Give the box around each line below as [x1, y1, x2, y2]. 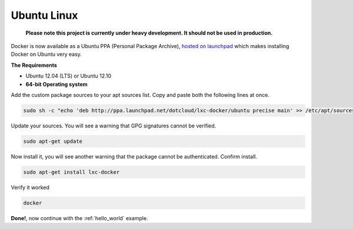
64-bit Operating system [25, 80, 88, 87]
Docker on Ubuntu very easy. [11, 50, 82, 58]
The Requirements [11, 62, 57, 69]
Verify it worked [11, 184, 49, 191]
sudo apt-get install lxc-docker [23, 169, 120, 176]
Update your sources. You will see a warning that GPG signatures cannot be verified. [11, 122, 217, 129]
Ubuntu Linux [11, 9, 78, 22]
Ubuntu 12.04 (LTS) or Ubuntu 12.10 [25, 72, 112, 79]
